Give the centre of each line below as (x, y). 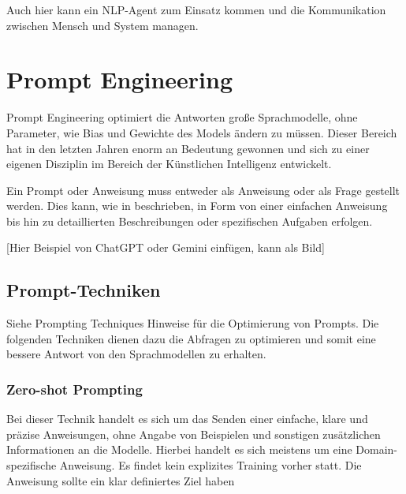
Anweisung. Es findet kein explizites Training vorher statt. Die (210, 465)
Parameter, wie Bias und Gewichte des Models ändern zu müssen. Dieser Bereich (202, 132)
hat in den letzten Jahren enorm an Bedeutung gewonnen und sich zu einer (188, 148)
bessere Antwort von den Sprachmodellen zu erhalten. (136, 354)
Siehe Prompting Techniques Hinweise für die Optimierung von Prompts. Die (193, 323)
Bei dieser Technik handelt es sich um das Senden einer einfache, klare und (187, 419)
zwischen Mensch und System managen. (102, 25)
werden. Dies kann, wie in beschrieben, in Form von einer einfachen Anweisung (197, 206)
